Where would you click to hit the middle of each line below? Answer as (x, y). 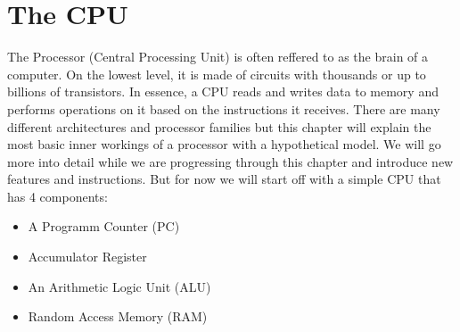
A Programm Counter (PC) (104, 226)
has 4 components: (57, 196)
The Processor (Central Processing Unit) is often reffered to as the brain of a (218, 57)
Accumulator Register (87, 257)
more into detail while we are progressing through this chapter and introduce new (230, 161)
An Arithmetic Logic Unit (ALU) (119, 286)
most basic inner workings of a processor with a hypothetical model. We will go (224, 144)
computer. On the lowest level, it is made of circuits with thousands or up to (217, 74)
